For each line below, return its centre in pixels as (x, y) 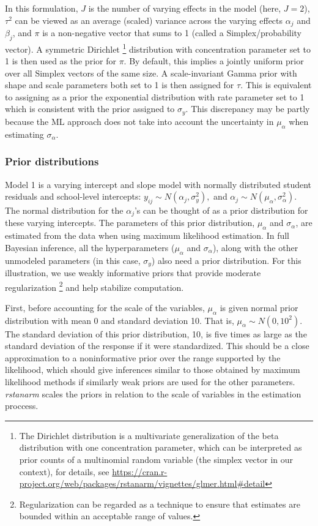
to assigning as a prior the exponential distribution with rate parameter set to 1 (155, 96)
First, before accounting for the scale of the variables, (105, 307)
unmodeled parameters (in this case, (73, 260)
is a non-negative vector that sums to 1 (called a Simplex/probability (172, 33)
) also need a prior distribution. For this (226, 260)
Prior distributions (52, 161)
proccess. (22, 406)
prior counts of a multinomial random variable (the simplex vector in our (156, 459)
